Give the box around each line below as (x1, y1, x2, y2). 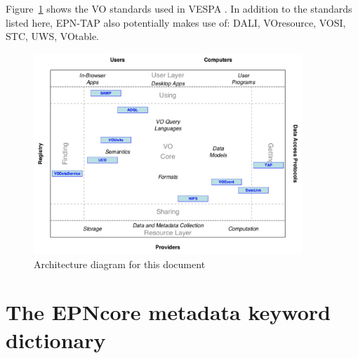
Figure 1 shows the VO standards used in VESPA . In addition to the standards (6, 1, 352, 15)
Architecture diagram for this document (34, 256, 206, 271)
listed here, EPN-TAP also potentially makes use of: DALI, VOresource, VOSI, (6, 15, 346, 29)
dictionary (6, 325, 106, 354)
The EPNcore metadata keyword (6, 298, 331, 326)
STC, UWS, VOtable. (6, 29, 100, 44)
